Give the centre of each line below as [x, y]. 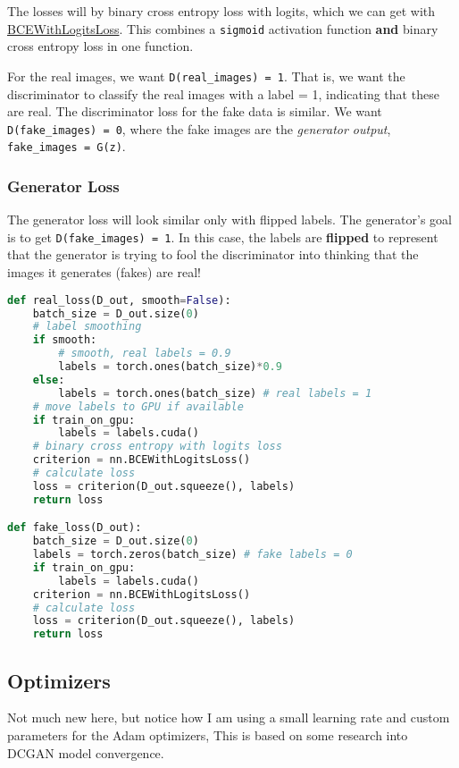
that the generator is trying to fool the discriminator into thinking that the [213, 254]
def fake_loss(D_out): [75, 528]
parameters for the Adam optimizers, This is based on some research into [208, 734]
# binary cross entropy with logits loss [157, 447]
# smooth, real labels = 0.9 [145, 354]
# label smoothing [87, 327]
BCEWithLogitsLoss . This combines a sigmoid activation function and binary [223, 28]
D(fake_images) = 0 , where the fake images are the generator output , [199, 128]
